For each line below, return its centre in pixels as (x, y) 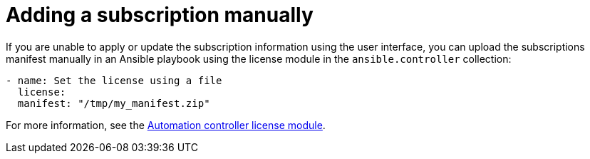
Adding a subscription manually (160, 15)
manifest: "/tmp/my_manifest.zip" (114, 103)
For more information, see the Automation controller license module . (166, 125)
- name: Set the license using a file (114, 80)
